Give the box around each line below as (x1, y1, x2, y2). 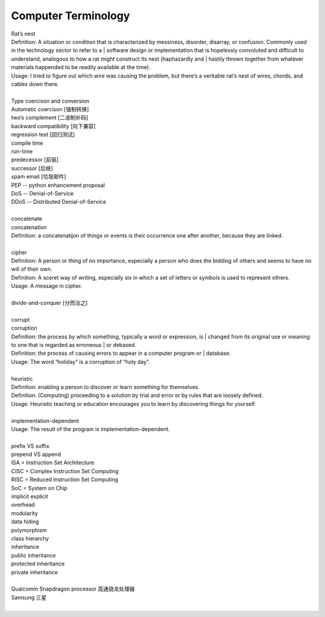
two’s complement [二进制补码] (11, 114, 88, 121)
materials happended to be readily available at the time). (11, 64, 150, 71)
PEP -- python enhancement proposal (11, 181, 105, 189)
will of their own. (11, 265, 52, 273)
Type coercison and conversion (11, 97, 90, 105)
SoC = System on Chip (11, 484, 67, 491)
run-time (11, 148, 33, 155)
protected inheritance (11, 560, 65, 568)
